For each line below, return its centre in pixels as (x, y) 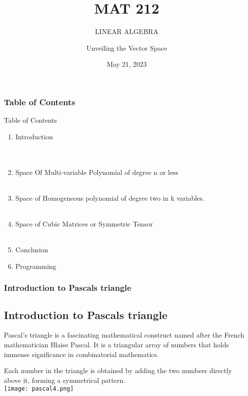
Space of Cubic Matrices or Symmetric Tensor (84, 223)
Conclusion (32, 250)
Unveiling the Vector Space (127, 47)
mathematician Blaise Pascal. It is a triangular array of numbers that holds (116, 344)
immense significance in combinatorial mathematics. (81, 354)
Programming (36, 266)
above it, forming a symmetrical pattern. (65, 380)
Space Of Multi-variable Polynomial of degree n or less (97, 172)
